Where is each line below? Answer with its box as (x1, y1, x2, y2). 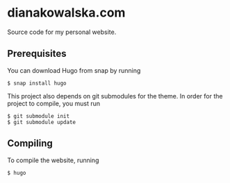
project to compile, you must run (7, 99, 101, 107)
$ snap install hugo (7, 80, 67, 87)
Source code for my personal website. (7, 28, 117, 36)
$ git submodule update (7, 119, 76, 125)
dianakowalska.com (7, 5, 126, 21)
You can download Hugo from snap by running (7, 66, 141, 74)
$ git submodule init (7, 112, 70, 119)
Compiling (7, 137, 54, 150)
